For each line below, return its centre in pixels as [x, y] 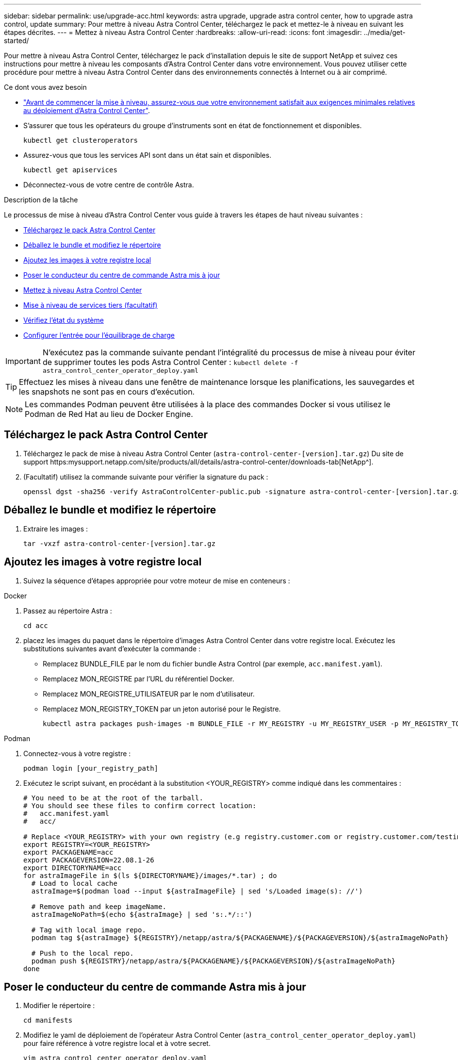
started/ [16, 41]
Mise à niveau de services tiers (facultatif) [90, 305]
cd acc [36, 625]
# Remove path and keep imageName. [99, 906]
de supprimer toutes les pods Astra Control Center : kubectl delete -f [170, 362]
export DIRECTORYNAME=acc [73, 868]
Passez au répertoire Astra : [68, 611]
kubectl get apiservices [70, 170]
